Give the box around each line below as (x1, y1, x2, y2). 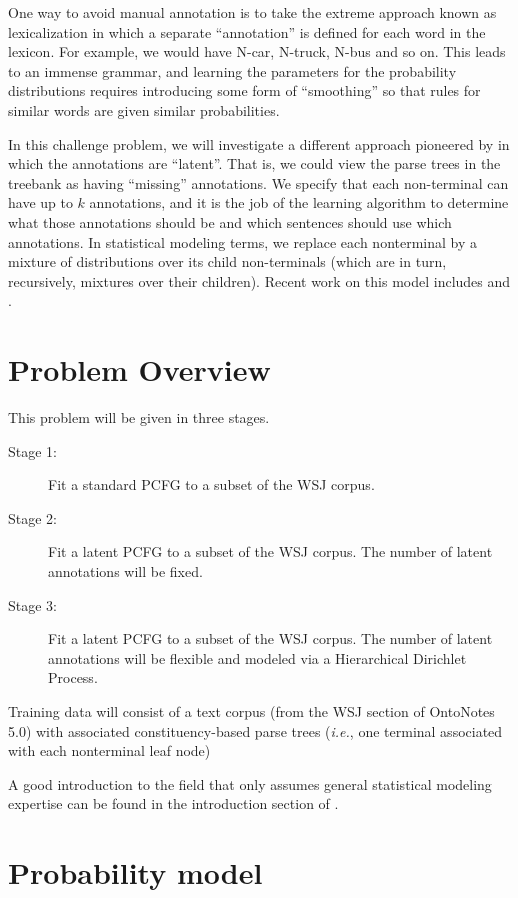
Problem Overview (8, 349, 271, 390)
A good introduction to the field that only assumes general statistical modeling (8, 773, 492, 794)
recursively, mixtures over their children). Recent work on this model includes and (8, 270, 511, 291)
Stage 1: (8, 440, 57, 461)
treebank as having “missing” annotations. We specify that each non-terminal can (8, 172, 509, 193)
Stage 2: (8, 507, 57, 528)
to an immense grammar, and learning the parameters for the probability (8, 60, 457, 81)
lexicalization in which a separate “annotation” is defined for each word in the (8, 21, 486, 42)
